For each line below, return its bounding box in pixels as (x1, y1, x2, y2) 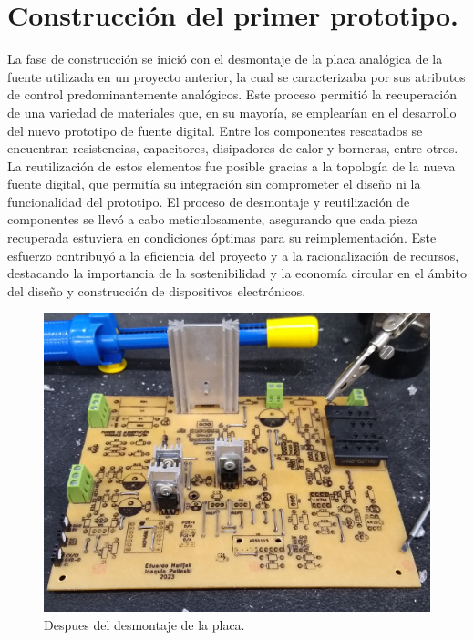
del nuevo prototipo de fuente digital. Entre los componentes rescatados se (7, 120, 423, 139)
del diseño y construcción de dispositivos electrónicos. (7, 281, 306, 300)
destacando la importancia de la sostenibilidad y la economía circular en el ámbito (7, 263, 467, 283)
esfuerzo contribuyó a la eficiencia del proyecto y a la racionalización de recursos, (7, 245, 459, 264)
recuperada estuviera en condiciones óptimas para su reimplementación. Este (7, 228, 437, 247)
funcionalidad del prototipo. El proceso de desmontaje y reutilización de (7, 191, 410, 211)
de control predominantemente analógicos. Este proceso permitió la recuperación (7, 85, 457, 104)
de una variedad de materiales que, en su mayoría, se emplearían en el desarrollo (7, 102, 457, 121)
